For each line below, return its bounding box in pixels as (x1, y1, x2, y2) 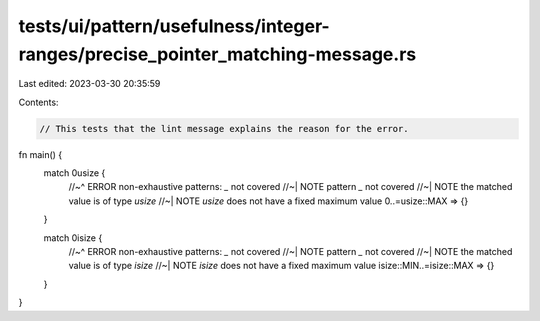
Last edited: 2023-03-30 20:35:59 (18, 78, 161, 90)
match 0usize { (43, 167, 106, 179)
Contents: (18, 96, 59, 108)
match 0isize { (43, 231, 103, 244)
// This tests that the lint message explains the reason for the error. (39, 123, 409, 134)
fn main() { (18, 148, 63, 160)
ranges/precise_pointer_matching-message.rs (18, 43, 417, 65)
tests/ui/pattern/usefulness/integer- (18, 15, 330, 37)
